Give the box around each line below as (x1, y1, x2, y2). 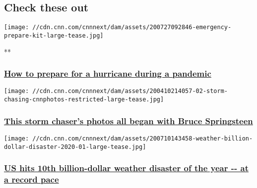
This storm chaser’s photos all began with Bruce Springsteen (4, 114, 253, 127)
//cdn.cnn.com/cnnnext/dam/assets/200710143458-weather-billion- (32, 135, 253, 142)
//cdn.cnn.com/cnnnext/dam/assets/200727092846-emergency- (32, 24, 232, 31)
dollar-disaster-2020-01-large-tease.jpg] (4, 143, 146, 150)
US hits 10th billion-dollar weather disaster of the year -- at (4, 162, 249, 174)
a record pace (4, 173, 59, 186)
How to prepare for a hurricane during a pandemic (4, 67, 211, 80)
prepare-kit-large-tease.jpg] (4, 32, 104, 39)
